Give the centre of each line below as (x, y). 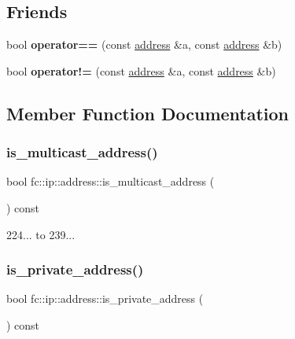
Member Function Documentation (148, 113)
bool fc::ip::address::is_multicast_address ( (111, 181)
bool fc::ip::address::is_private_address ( (105, 298)
